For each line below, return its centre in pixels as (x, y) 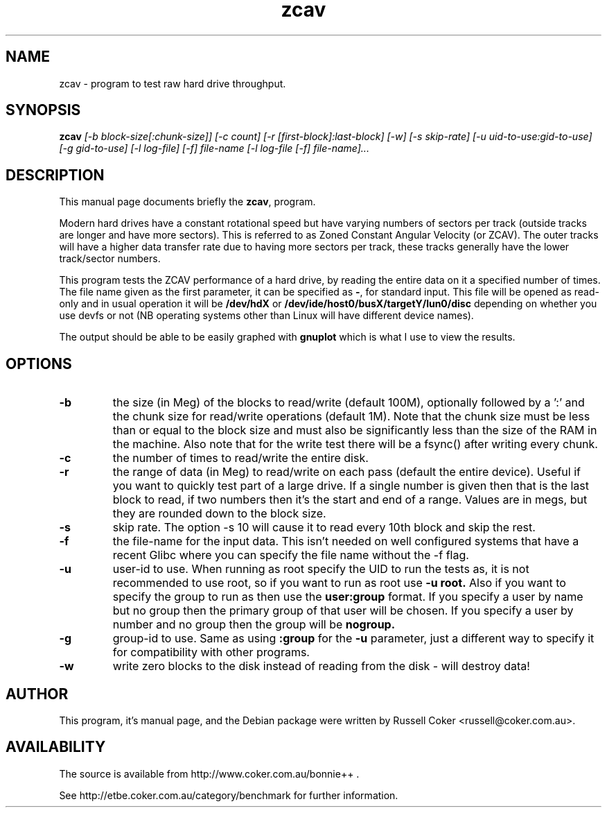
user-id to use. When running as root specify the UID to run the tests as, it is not (321, 569)
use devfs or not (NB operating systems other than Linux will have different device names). (266, 316)
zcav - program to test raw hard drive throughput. (173, 83)
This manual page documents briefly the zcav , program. (187, 202)
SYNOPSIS (43, 110)
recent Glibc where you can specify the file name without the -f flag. (291, 555)
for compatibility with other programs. (211, 652)
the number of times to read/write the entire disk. (240, 458)
